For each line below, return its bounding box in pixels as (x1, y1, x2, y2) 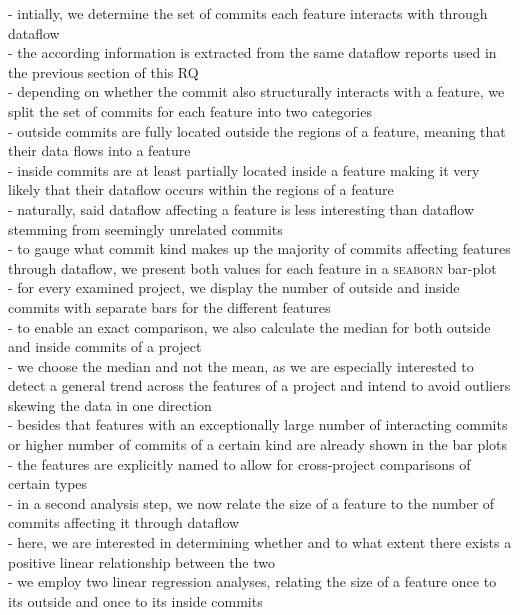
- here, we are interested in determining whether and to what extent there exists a (8, 532, 512, 553)
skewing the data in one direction (8, 394, 212, 415)
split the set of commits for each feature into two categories (8, 100, 372, 121)
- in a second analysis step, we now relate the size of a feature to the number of (8, 492, 495, 513)
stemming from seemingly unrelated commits (8, 218, 283, 239)
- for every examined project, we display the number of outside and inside (8, 277, 460, 298)
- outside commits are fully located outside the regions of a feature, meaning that (8, 120, 506, 141)
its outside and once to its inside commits (8, 590, 263, 611)
